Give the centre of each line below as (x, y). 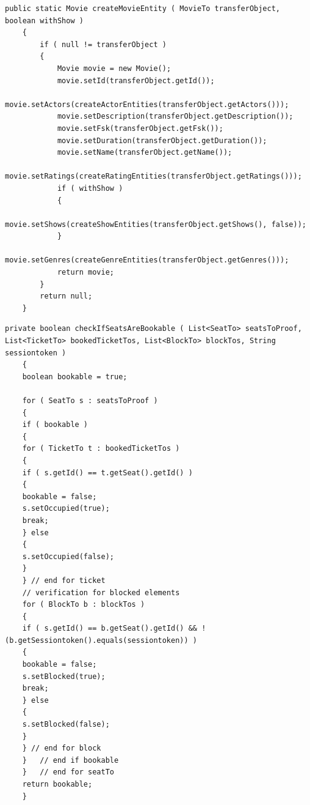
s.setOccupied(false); (68, 556)
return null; (66, 296)
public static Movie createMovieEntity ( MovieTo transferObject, (143, 9)
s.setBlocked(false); (66, 725)
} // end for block (62, 748)
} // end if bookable (70, 760)
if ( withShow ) (90, 188)
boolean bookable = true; (75, 377)
